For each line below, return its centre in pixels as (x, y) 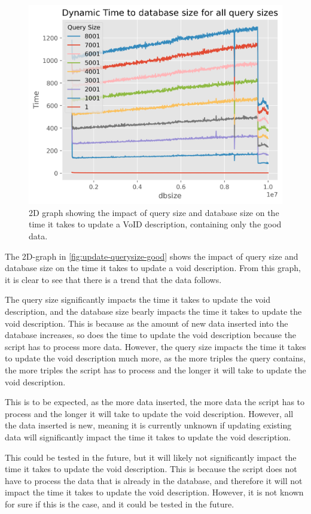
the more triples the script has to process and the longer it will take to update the (155, 369)
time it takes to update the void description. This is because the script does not (151, 469)
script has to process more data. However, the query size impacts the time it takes (155, 346)
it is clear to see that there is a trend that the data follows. (113, 279)
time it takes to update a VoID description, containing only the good (155, 224)
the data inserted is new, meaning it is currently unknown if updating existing (148, 425)
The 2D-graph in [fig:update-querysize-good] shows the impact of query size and (152, 256)
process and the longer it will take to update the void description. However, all (149, 413)
